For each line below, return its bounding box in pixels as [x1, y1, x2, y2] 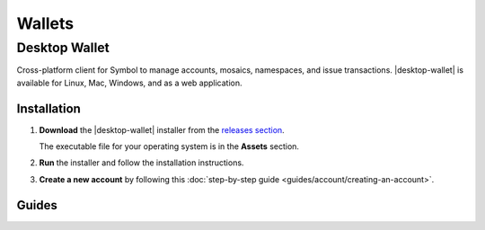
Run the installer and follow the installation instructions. [39, 157, 244, 168]
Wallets [16, 13, 75, 33]
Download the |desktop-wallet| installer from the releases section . [39, 124, 285, 135]
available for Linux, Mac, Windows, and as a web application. [16, 77, 242, 88]
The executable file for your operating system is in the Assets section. [39, 141, 300, 152]
